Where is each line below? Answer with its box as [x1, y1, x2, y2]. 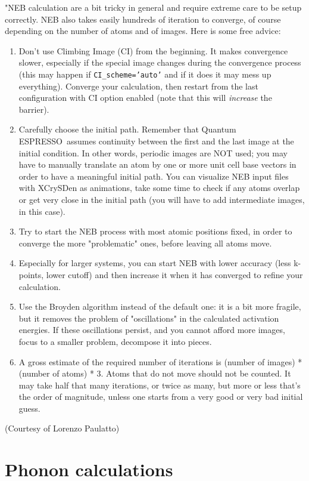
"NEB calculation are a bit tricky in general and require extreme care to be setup [5, 1, 302, 13]
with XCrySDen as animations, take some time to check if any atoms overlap [18, 181, 300, 194]
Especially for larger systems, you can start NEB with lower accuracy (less [18, 257, 291, 269]
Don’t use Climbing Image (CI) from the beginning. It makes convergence [18, 44, 288, 57]
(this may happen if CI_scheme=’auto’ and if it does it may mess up [18, 67, 271, 80]
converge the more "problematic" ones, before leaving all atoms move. [18, 236, 272, 249]
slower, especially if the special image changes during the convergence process [18, 56, 301, 69]
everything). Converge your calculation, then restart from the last [18, 79, 258, 92]
